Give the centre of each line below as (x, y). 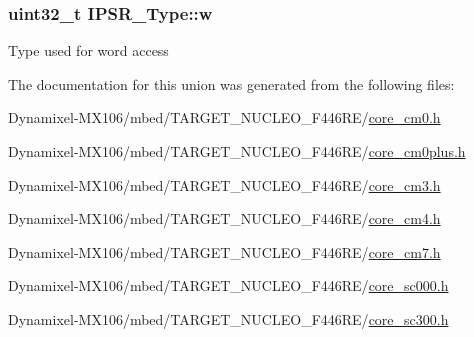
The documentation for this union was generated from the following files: (231, 83)
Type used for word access (88, 50)
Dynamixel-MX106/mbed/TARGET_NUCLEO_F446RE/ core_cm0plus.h (237, 151)
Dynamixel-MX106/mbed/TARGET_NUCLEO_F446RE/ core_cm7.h (224, 251)
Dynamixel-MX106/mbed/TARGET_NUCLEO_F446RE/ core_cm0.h (224, 117)
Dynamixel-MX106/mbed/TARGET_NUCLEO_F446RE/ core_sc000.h (228, 285)
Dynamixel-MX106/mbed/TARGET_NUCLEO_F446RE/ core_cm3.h (224, 184)
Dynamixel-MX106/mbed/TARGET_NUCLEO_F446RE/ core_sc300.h (228, 318)
